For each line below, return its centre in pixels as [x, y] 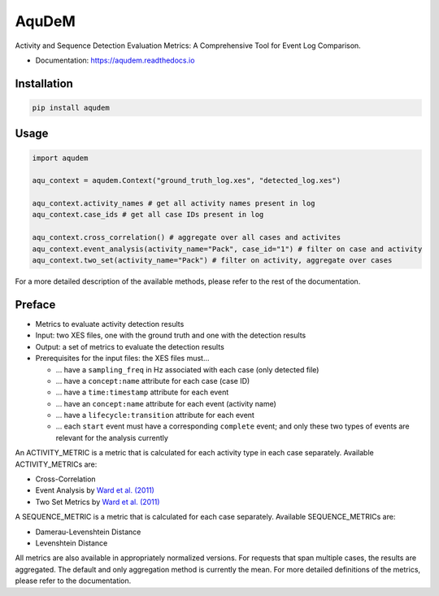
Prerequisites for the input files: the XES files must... [123, 359]
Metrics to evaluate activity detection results [110, 324]
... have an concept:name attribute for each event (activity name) [166, 403]
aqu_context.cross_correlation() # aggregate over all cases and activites [187, 237]
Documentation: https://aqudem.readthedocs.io [115, 60]
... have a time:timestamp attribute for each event [142, 392]
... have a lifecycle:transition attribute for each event [155, 415]
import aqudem [60, 158]
